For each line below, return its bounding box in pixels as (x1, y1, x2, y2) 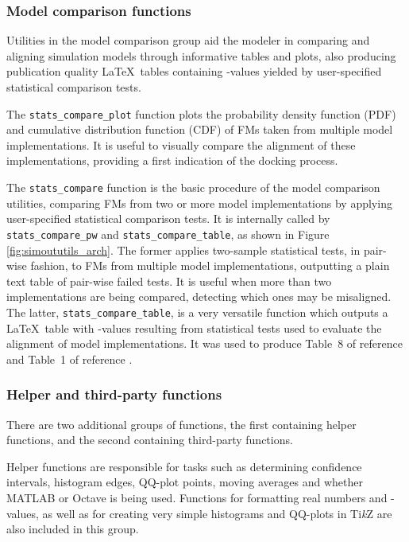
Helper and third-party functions (6, 384, 222, 404)
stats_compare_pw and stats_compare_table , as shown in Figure (6, 225, 330, 242)
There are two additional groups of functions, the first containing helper (6, 415, 357, 432)
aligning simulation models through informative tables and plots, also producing (6, 47, 396, 64)
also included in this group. (6, 521, 139, 537)
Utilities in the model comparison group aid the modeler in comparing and (6, 32, 370, 49)
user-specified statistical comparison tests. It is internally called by (6, 210, 330, 227)
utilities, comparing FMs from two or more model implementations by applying (6, 194, 392, 211)
